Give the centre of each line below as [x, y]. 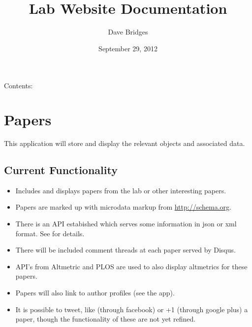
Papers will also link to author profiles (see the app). [95, 292]
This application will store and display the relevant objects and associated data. [125, 143]
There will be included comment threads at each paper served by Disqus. [126, 250]
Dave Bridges [128, 32]
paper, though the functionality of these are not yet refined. [106, 319]
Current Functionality [61, 170]
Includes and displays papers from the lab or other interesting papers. [121, 190]
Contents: [18, 86]
